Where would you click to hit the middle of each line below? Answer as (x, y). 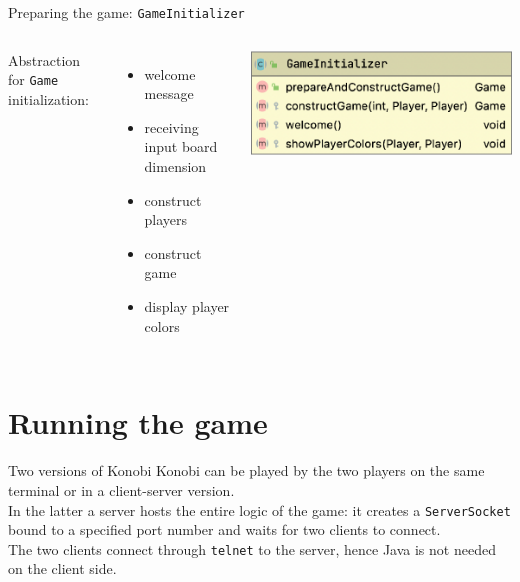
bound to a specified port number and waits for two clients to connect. (224, 529)
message (169, 93)
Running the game (138, 422)
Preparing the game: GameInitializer (126, 12)
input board (181, 146)
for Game (33, 79)
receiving (171, 126)
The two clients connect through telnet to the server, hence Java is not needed (252, 548)
